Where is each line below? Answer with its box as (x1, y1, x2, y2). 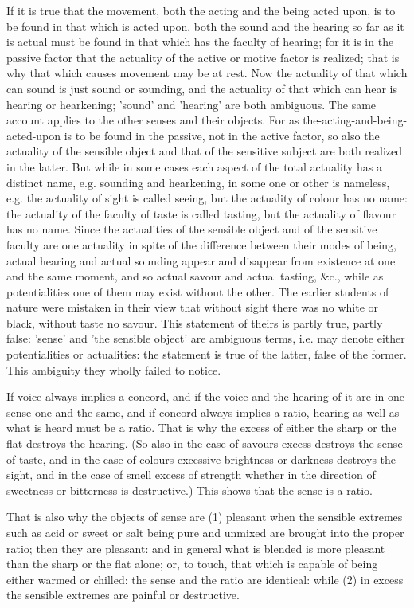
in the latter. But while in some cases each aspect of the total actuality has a (6, 158, 382, 175)
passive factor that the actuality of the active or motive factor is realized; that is (6, 49, 400, 65)
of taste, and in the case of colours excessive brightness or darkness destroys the (6, 450, 396, 467)
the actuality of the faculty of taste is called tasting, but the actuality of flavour (6, 205, 396, 222)
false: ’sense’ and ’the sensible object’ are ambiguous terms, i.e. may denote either (6, 330, 405, 347)
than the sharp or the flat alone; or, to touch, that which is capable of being (6, 555, 378, 572)
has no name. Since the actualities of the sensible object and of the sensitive (6, 221, 377, 237)
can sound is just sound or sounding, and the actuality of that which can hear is (6, 80, 397, 96)
